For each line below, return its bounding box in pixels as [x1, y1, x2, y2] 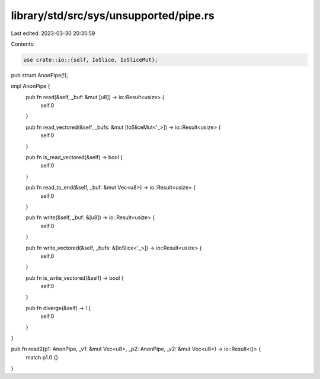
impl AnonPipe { [11, 83, 50, 90]
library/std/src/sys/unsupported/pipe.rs [11, 9, 215, 22]
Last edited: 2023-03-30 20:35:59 [11, 30, 95, 37]
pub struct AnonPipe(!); [11, 71, 68, 78]
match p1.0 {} [25, 353, 59, 361]
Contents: [11, 40, 35, 48]
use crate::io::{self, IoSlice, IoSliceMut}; [23, 56, 158, 63]
